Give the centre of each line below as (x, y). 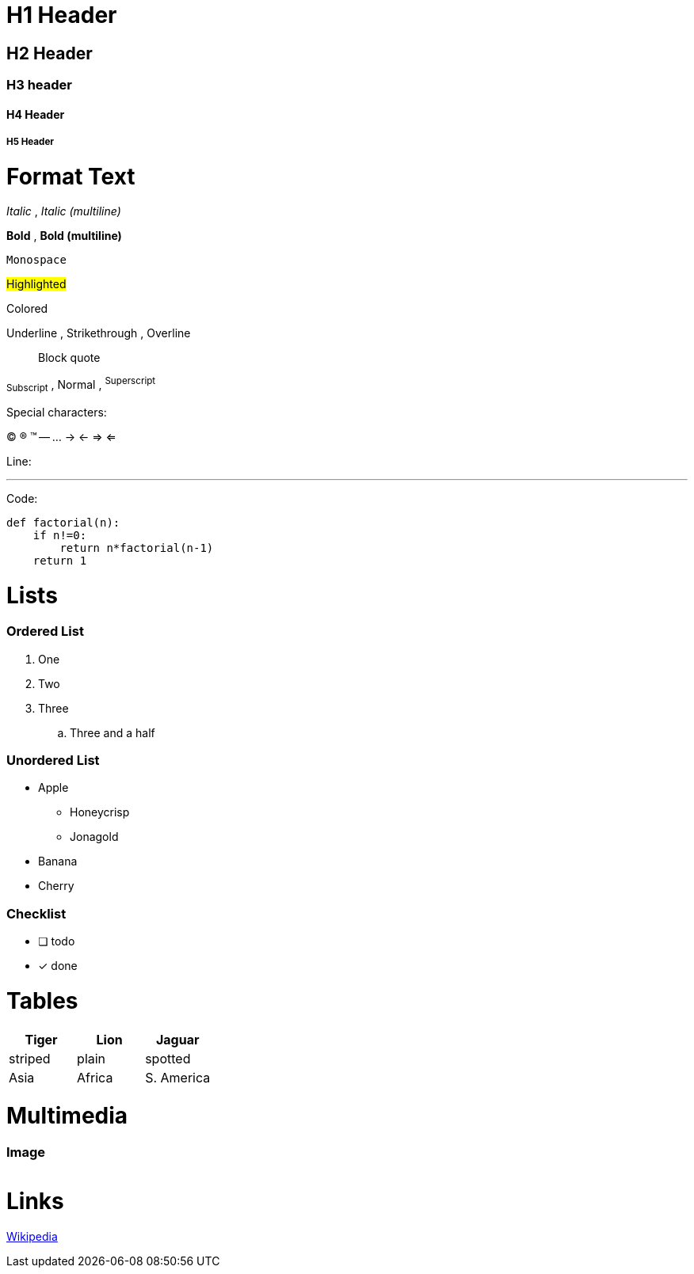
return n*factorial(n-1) (137, 548)
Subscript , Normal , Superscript (81, 385)
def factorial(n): (63, 522)
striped (30, 1058)
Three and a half (112, 732)
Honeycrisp (100, 812)
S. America (178, 1077)
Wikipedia (32, 1237)
